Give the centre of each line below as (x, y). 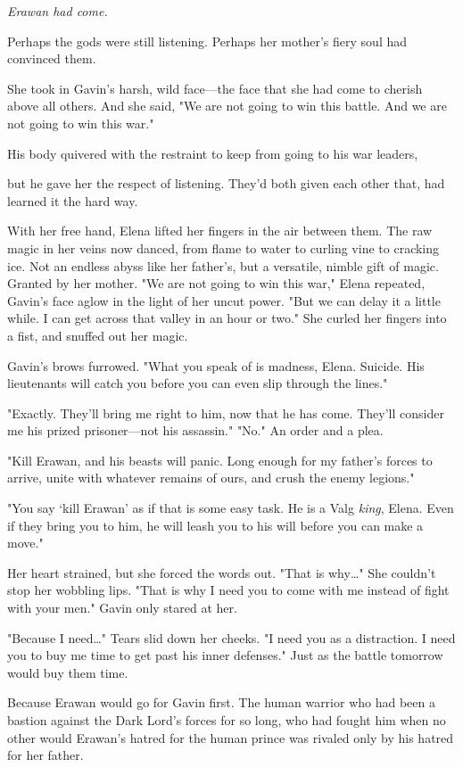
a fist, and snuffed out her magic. (98, 335)
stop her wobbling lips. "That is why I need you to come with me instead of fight (228, 590)
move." (25, 543)
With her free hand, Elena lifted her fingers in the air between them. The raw (220, 231)
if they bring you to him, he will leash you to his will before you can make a (215, 525)
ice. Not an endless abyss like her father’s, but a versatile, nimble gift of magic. (223, 265)
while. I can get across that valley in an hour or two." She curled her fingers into (227, 318)
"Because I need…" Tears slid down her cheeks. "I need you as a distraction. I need (231, 637)
